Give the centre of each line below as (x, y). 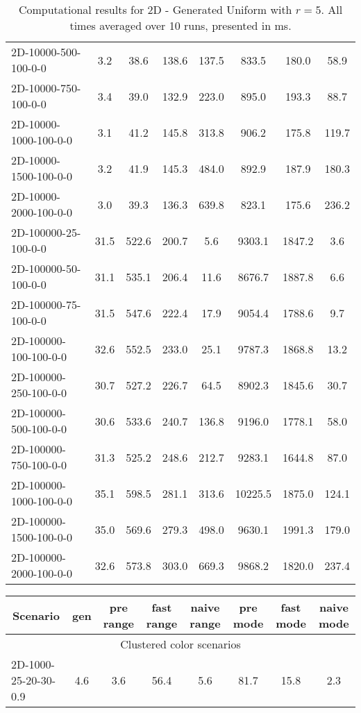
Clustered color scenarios (180, 644)
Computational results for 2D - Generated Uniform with (155, 9)
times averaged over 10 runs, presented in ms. (180, 25)
